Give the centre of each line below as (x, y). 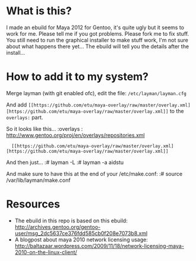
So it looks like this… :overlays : (45, 128)
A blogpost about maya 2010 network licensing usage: (81, 240)
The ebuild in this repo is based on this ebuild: (71, 221)
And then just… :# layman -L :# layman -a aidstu (65, 162)
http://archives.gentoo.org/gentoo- (58, 227)
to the (177, 111)
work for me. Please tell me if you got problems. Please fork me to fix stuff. (97, 33)
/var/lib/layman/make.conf (38, 180)
